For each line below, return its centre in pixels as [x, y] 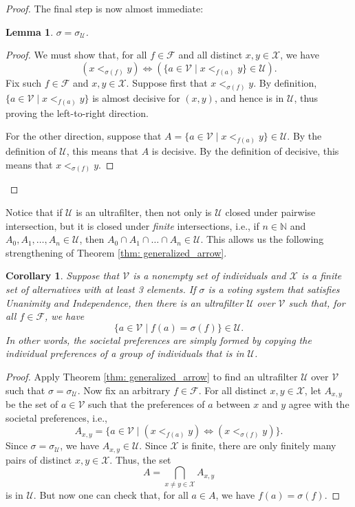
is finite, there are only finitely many [259, 445]
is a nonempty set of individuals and [209, 276]
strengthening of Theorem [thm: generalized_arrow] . [116, 252]
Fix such [23, 82]
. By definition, [285, 82]
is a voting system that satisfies [274, 289]
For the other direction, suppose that [84, 136]
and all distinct [211, 55]
